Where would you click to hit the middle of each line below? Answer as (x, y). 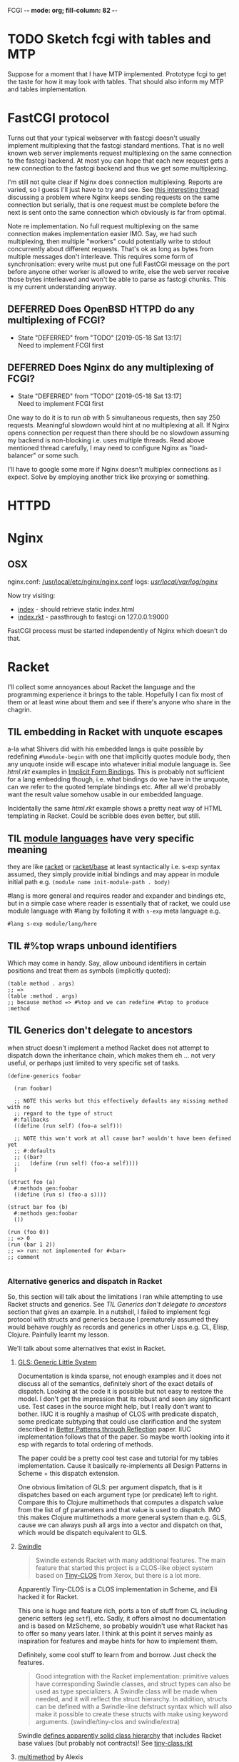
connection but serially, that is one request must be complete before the (113, 204)
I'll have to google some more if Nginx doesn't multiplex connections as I (114, 469)
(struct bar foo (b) (38, 1207)
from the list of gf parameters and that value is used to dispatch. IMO (119, 1510)
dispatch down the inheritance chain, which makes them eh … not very (111, 1055)
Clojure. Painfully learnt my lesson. (59, 1335)
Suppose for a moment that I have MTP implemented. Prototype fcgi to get (117, 74)
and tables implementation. (47, 89)
